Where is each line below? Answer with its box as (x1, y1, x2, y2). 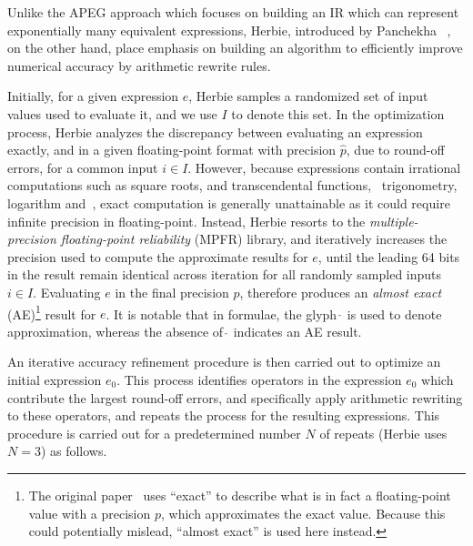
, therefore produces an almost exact (239, 282, 442, 301)
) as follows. (40, 441, 107, 460)
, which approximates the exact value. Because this (161, 503, 446, 522)
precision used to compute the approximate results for (7, 247, 308, 266)
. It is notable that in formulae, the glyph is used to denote (106, 304, 442, 323)
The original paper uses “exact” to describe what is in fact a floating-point (28, 485, 451, 504)
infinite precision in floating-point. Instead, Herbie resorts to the (7, 211, 366, 230)
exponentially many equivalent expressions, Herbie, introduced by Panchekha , (7, 20, 451, 39)
